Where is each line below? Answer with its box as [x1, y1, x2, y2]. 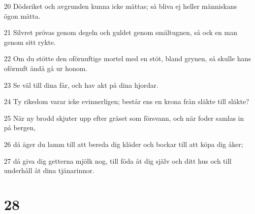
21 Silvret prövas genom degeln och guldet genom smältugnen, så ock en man [4, 27, 237, 37]
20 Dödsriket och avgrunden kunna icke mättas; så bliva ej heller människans [4, 1, 237, 11]
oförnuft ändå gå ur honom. [4, 63, 88, 73]
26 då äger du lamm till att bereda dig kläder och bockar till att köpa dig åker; [4, 139, 243, 149]
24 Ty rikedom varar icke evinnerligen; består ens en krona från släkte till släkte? [4, 96, 249, 107]
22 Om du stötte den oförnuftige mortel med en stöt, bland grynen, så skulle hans [4, 53, 251, 64]
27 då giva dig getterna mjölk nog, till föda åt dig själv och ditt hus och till [4, 155, 232, 166]
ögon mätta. [4, 10, 40, 21]
